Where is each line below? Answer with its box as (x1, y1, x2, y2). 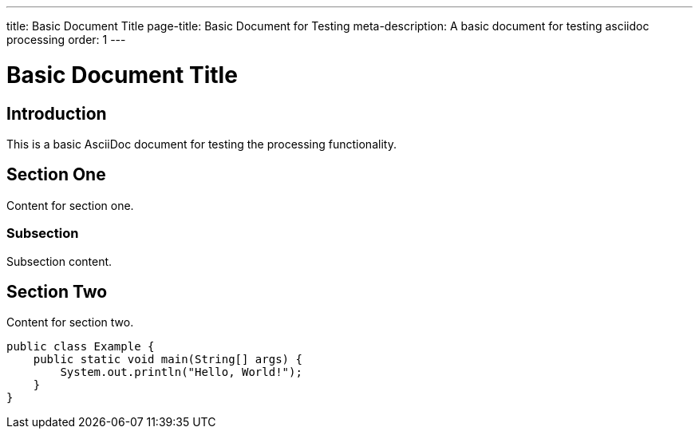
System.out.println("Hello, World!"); (60, 366, 302, 379)
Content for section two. (6, 315, 134, 330)
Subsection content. (6, 254, 113, 268)
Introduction (6, 103, 107, 124)
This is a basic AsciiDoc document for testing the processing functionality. (6, 136, 397, 151)
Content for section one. (6, 198, 134, 212)
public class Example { (6, 340, 155, 354)
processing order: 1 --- (6, 33, 126, 46)
